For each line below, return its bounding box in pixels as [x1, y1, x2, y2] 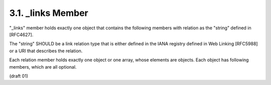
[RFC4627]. [9, 31, 34, 37]
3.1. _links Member [9, 7, 88, 18]
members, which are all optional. [9, 64, 77, 70]
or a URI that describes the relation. [9, 48, 83, 54]
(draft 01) [9, 73, 29, 79]
